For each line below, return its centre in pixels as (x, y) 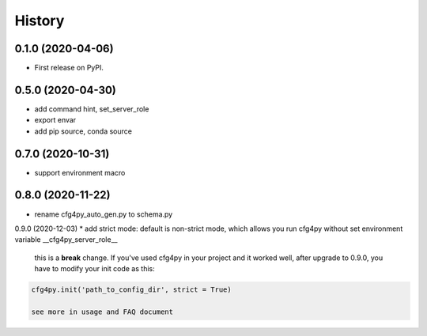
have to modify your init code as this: (94, 269)
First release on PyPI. (69, 68)
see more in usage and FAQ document (102, 311)
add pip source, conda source (83, 131)
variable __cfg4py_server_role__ (66, 240)
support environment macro (80, 172)
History (40, 21)
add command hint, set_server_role (92, 109)
